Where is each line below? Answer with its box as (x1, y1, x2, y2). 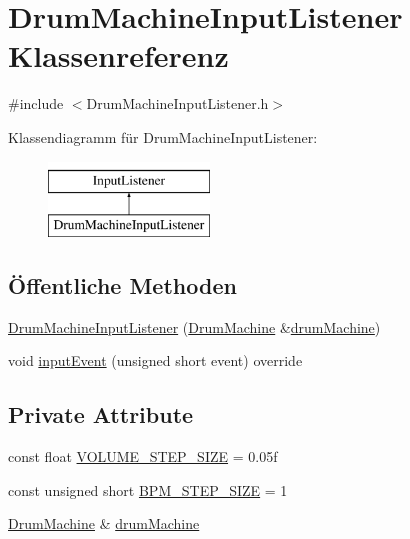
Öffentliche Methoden (8, 270, 237, 301)
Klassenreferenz (8, 35, 229, 76)
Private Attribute (8, 399, 194, 430)
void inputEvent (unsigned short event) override (8, 350, 303, 371)
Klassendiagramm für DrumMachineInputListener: (8, 126, 318, 147)
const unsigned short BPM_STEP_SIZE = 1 (8, 479, 288, 500)
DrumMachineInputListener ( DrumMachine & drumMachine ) (8, 316, 381, 337)
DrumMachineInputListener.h (86, 93, 269, 114)
